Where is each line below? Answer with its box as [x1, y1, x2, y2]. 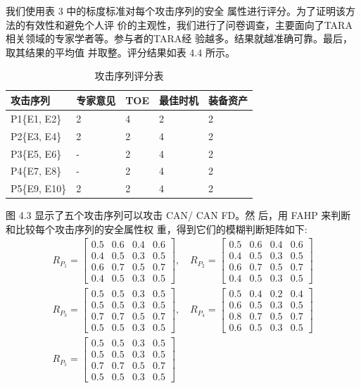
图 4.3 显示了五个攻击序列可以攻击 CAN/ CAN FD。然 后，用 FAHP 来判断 [6, 208, 351, 223]
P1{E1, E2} [11, 111, 62, 125]
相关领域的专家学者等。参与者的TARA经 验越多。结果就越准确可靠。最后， [6, 31, 353, 46]
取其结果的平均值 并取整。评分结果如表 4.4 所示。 [6, 44, 235, 59]
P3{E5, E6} [11, 146, 62, 161]
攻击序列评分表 [94, 68, 164, 83]
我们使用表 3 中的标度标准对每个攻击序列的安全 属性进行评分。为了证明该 [6, 4, 346, 18]
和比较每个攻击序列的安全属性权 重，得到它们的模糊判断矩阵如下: [6, 221, 308, 236]
